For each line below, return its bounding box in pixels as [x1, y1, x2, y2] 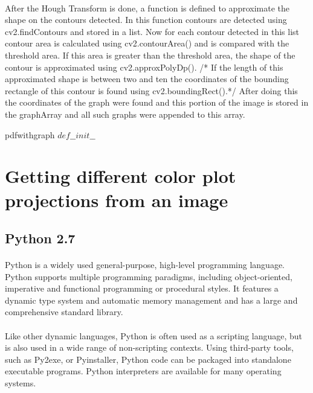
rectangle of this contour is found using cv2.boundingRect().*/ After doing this [5, 84, 298, 97]
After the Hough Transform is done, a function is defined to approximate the [5, 1, 289, 14]
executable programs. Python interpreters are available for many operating [5, 365, 282, 377]
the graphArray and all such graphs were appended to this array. [5, 107, 245, 120]
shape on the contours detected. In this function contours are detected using [5, 13, 287, 26]
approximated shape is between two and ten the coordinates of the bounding [5, 72, 289, 85]
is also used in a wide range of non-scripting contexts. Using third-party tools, [5, 341, 294, 354]
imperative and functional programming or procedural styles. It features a [5, 282, 279, 295]
